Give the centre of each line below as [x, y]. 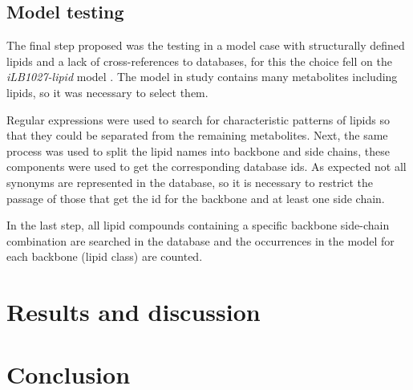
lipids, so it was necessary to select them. [107, 92]
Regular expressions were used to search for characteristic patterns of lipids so [198, 119]
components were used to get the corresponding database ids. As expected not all [206, 167]
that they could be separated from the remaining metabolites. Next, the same [197, 135]
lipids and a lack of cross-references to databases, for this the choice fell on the [199, 61]
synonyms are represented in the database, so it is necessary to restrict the [190, 182]
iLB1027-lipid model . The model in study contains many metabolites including [202, 77]
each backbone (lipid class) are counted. [105, 256]
